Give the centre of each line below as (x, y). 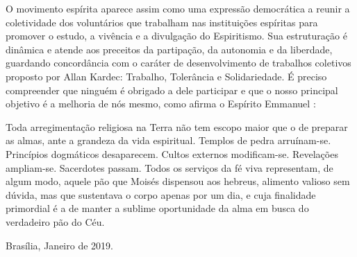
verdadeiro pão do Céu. (55, 221)
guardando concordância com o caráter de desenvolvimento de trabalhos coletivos (178, 63)
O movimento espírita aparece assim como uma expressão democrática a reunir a (178, 8)
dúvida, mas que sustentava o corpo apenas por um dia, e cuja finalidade (161, 194)
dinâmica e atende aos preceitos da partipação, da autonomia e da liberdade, (169, 49)
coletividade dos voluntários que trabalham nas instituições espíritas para (162, 22)
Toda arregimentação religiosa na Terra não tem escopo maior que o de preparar (177, 126)
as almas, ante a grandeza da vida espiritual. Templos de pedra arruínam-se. (168, 140)
